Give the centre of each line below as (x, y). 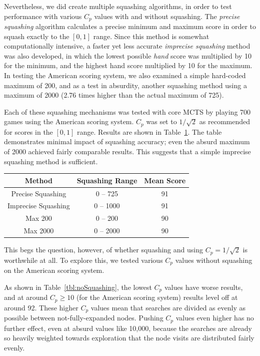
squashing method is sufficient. (51, 161)
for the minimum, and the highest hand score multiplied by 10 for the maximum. (128, 65)
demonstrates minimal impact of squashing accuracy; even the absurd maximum (127, 141)
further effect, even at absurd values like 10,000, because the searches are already (128, 328)
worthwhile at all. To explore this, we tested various (83, 260)
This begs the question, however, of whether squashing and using (103, 250)
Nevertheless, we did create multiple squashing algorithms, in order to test (118, 6)
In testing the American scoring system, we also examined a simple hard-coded (125, 75)
